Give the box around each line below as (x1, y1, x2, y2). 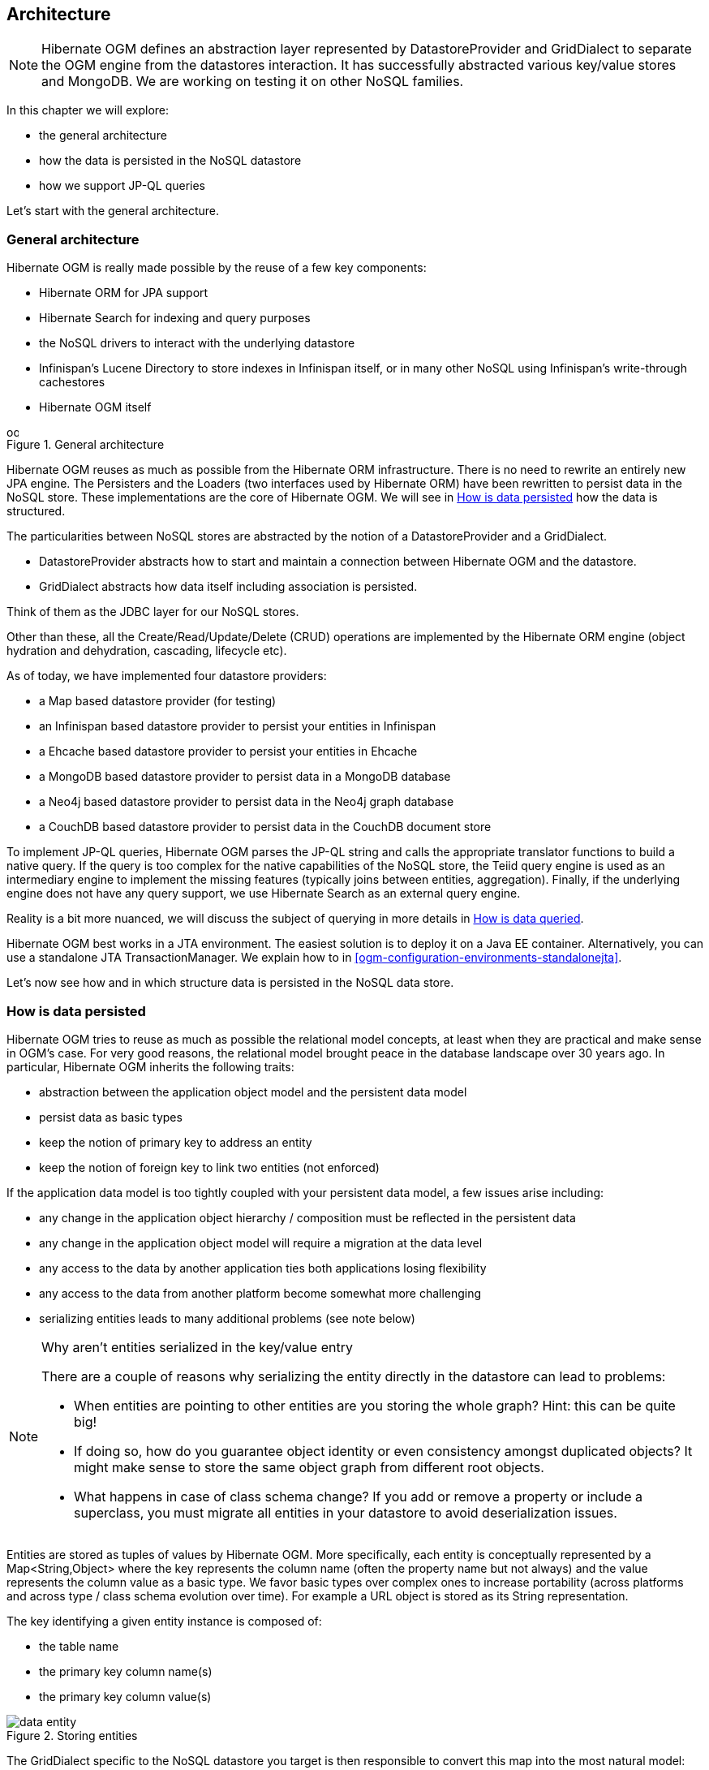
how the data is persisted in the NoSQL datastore (39, 153, 302, 168)
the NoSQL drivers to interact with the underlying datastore (39, 336, 355, 351)
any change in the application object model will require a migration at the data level (39, 1235, 483, 1250)
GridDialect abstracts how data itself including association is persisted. (39, 579, 418, 594)
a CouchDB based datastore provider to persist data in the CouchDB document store (39, 820, 492, 834)
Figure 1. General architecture (6, 437, 165, 452)
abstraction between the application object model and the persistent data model (39, 1084, 467, 1099)
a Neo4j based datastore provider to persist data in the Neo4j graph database (39, 795, 454, 809)
